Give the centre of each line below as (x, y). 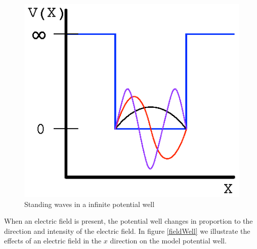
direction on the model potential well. (168, 241)
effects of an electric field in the (53, 241)
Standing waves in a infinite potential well (90, 204)
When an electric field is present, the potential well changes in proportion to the (128, 221)
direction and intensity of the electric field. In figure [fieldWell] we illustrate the (127, 231)
